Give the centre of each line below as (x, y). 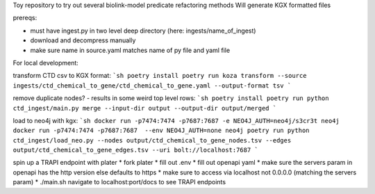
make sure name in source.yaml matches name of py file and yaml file (130, 50)
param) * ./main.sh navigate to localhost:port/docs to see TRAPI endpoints (119, 182)
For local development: (46, 63)
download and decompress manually (83, 40)
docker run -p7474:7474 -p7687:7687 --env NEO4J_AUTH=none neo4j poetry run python (161, 131)
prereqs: (25, 18)
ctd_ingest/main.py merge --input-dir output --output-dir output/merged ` (145, 108)
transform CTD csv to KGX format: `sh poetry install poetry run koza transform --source (160, 76)
